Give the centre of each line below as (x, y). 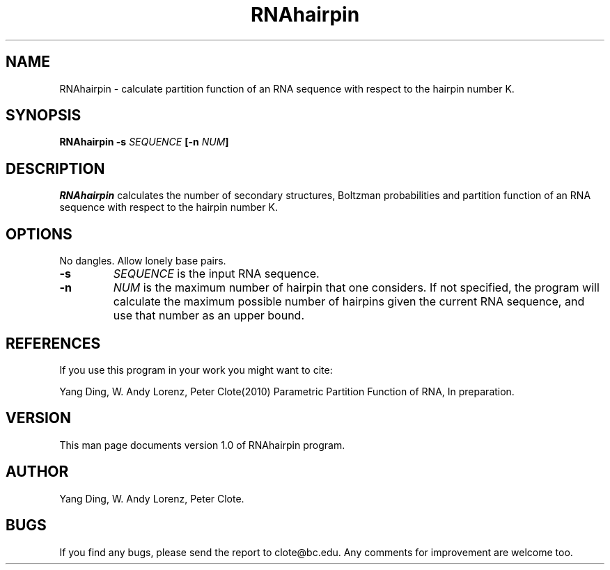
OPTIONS (39, 234)
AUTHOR (37, 472)
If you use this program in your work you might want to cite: (196, 370)
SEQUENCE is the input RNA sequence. (216, 274)
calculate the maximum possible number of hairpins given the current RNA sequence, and (349, 302)
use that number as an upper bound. (209, 316)
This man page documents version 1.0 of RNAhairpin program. (202, 445)
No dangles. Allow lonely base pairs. (143, 261)
